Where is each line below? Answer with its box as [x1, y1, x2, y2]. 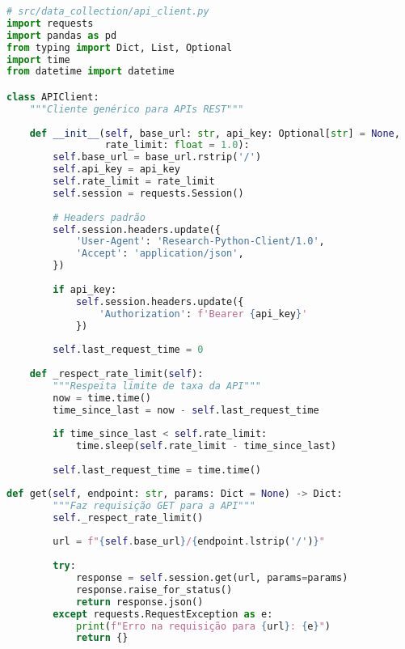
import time [6, 53, 70, 66]
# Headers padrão [53, 211, 146, 223]
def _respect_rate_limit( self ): [29, 368, 204, 380]
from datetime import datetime [6, 66, 175, 78]
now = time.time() [53, 392, 151, 404]
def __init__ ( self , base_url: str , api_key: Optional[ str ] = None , [29, 127, 400, 139]
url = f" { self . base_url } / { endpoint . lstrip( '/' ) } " [53, 536, 325, 548]
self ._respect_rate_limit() [53, 511, 204, 524]
